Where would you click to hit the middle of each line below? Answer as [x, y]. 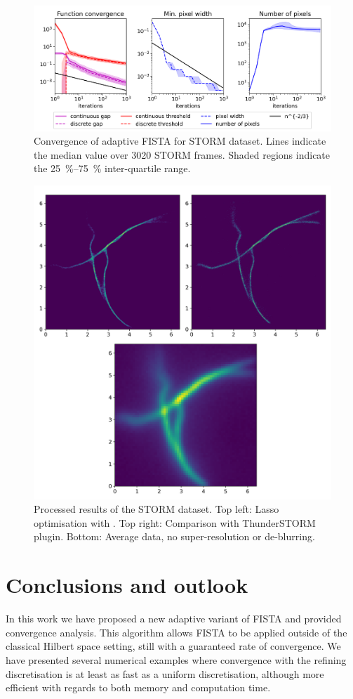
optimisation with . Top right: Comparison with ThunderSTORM [175, 522]
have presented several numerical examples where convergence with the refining [176, 659]
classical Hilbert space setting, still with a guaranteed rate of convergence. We [173, 646]
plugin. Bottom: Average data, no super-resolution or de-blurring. [174, 536]
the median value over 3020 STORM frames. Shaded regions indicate [182, 154]
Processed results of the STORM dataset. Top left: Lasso [156, 509]
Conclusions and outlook [127, 585]
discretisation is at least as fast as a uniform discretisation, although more [165, 673]
